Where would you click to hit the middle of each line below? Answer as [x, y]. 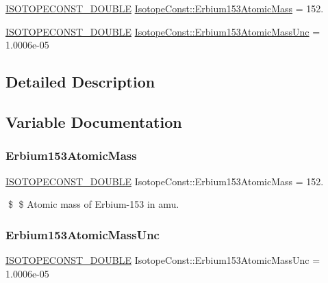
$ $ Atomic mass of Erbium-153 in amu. [93, 204]
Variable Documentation [94, 121]
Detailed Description [80, 82]
